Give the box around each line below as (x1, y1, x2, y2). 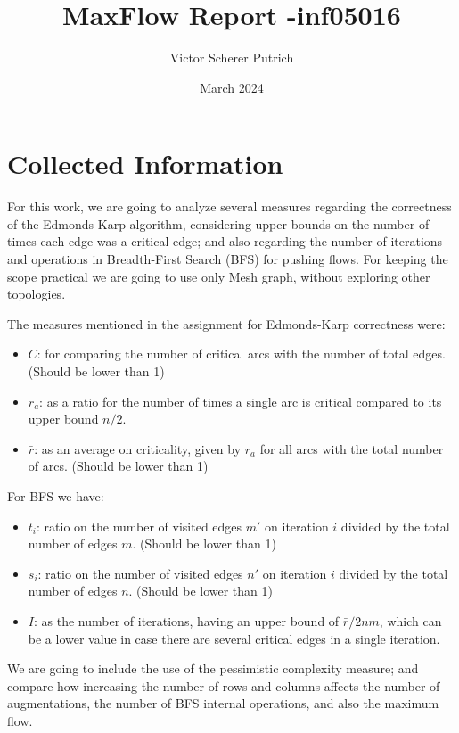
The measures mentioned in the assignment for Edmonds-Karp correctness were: (7, 314, 446, 333)
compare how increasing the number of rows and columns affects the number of (7, 676, 440, 695)
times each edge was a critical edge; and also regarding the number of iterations (7, 232, 443, 251)
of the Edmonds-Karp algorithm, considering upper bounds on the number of (7, 214, 430, 233)
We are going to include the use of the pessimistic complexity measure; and (7, 659, 419, 678)
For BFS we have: (7, 486, 104, 505)
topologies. (7, 284, 66, 303)
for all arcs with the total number (259, 439, 444, 457)
